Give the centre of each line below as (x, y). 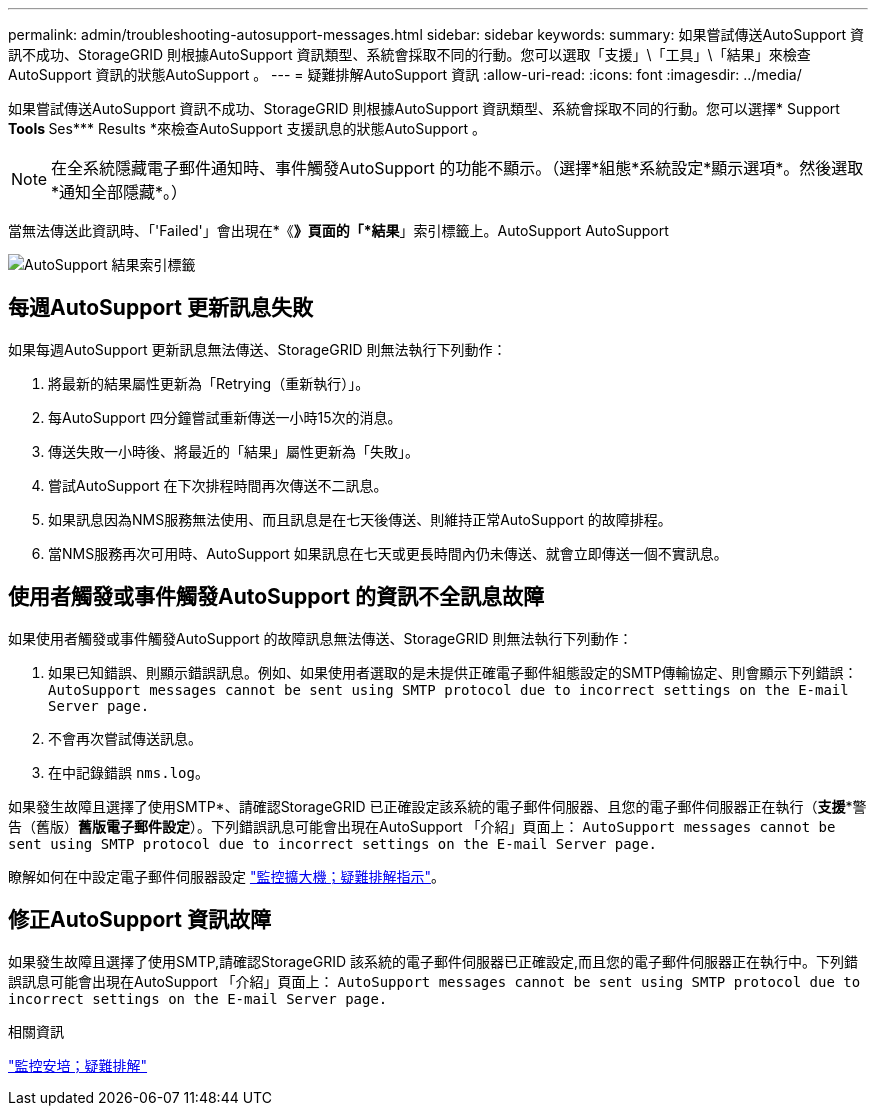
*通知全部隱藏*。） (119, 192)
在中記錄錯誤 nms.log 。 (128, 772)
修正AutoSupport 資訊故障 (139, 920)
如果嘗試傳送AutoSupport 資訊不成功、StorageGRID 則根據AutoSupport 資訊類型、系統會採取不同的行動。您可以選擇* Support (424, 108)
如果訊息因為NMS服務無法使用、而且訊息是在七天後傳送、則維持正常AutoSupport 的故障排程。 (360, 519)
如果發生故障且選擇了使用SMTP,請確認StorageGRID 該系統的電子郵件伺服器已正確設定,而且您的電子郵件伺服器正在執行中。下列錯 (433, 961)
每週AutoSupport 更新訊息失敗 (160, 308)
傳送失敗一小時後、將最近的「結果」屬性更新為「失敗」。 (233, 451)
